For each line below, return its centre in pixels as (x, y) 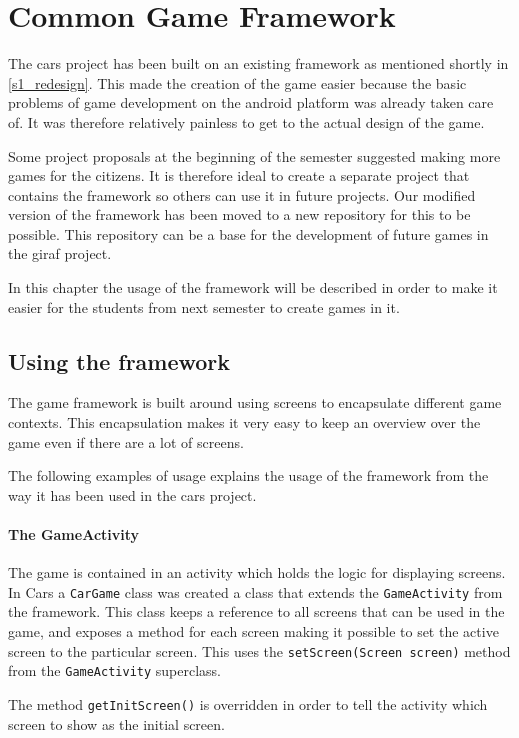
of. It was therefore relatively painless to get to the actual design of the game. (246, 121)
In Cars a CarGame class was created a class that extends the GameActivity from (255, 591)
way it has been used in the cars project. (132, 494)
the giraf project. (60, 253)
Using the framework (119, 360)
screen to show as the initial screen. (116, 723)
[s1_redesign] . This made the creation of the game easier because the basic (237, 82)
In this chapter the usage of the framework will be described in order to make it (253, 287)
